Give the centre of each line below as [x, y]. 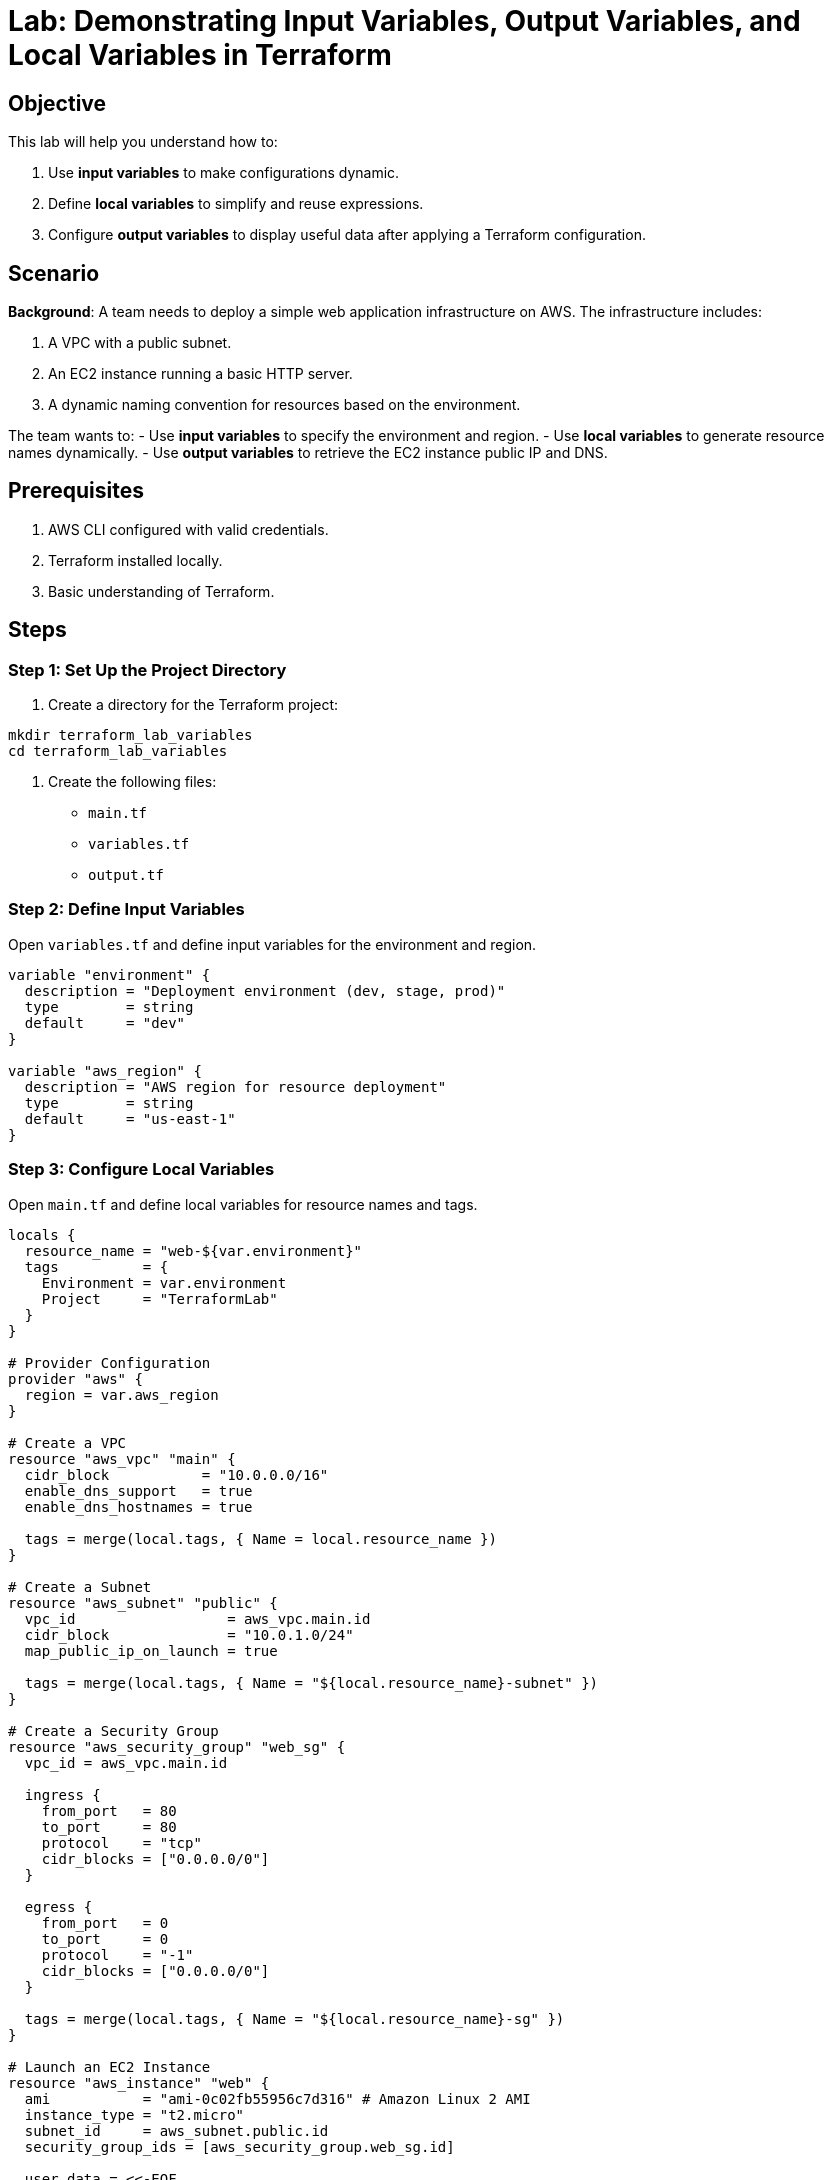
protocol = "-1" [117, 1954]
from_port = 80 [109, 1810]
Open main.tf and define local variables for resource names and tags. [243, 1204]
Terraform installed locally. [135, 560]
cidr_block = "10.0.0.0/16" [176, 1474]
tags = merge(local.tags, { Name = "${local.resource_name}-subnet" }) [311, 1682]
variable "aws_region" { [105, 1070]
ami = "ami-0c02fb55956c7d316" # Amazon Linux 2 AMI [277, 2098]
